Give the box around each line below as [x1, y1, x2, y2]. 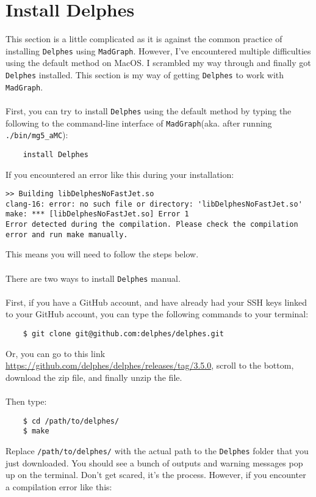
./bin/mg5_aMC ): [5, 128, 68, 141]
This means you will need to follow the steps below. [5, 248, 199, 260]
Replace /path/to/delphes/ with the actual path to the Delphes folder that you [5, 444, 309, 457]
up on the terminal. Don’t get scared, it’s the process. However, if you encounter [5, 468, 306, 481]
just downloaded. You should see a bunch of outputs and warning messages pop [5, 456, 303, 469]
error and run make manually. [5, 230, 128, 239]
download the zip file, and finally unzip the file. [5, 370, 182, 383]
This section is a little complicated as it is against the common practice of [5, 32, 282, 45]
